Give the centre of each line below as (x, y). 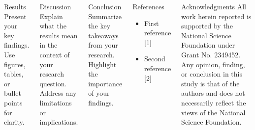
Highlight (102, 64)
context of (55, 54)
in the (48, 45)
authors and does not (213, 93)
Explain (51, 16)
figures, (15, 64)
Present (15, 16)
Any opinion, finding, (213, 64)
